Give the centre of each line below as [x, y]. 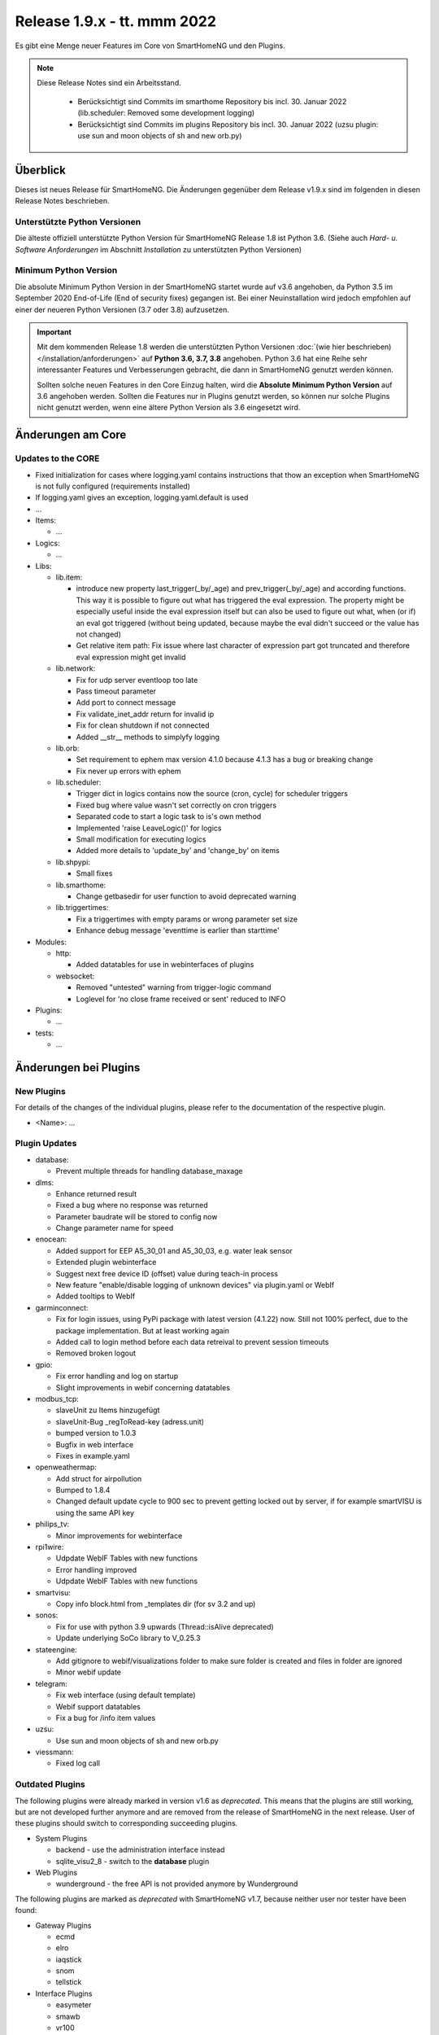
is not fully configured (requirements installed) [113, 486]
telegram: [52, 1683]
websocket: [75, 976]
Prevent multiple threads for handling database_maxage [149, 1171]
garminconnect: [62, 1307]
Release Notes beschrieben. [62, 201]
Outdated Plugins [50, 1784]
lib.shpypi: [73, 862]
